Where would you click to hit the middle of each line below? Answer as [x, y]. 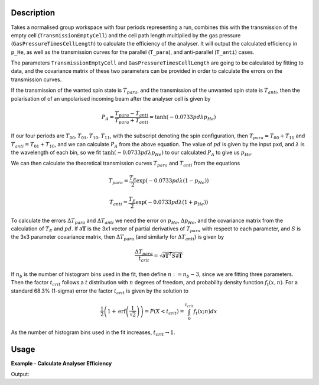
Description [33, 13]
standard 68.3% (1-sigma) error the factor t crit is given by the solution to [100, 291]
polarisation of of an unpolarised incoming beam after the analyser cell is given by [111, 98]
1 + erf [117, 311]
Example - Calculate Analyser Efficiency [61, 363]
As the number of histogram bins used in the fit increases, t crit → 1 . [93, 333]
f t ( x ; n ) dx [206, 312]
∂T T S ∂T [172, 255]
